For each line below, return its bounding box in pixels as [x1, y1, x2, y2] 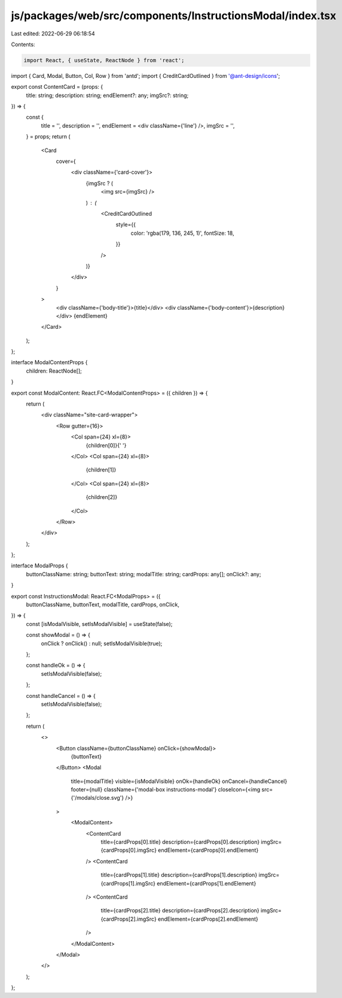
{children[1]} [85, 466, 117, 473]
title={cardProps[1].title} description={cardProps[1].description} [100, 872, 258, 879]
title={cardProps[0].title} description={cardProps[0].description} [100, 839, 260, 846]
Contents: [11, 41, 35, 48]
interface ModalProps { [11, 562, 68, 569]
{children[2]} [85, 494, 118, 501]
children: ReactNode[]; [26, 367, 82, 374]
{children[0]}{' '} [85, 441, 127, 449]
